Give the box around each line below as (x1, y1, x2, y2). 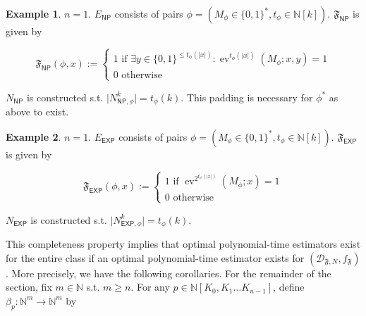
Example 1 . (6, 6, 61, 20)
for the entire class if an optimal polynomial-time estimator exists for (6, 250, 305, 265)
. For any (130, 279, 170, 294)
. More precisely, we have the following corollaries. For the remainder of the (6, 265, 331, 280)
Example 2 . (6, 129, 61, 144)
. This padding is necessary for (181, 89, 313, 104)
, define (273, 279, 305, 294)
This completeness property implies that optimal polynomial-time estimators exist (6, 236, 361, 251)
